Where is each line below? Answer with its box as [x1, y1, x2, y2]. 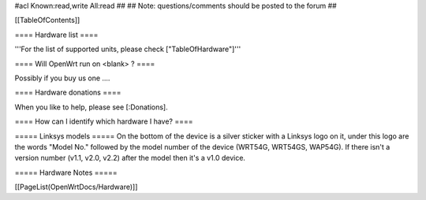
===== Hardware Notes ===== [14, 168, 118, 177]
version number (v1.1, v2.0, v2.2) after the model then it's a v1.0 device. [14, 154, 246, 163]
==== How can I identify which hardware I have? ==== [14, 117, 193, 126]
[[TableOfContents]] [14, 16, 80, 25]
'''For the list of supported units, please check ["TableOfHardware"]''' [14, 44, 241, 54]
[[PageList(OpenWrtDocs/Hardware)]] [14, 182, 138, 192]
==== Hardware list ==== [14, 30, 99, 39]
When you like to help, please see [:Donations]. [14, 102, 169, 112]
